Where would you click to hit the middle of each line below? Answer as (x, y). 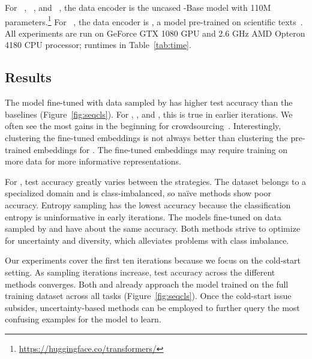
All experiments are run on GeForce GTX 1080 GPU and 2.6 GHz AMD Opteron (155, 33)
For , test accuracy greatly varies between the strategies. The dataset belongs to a (156, 181)
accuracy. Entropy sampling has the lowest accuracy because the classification (148, 204)
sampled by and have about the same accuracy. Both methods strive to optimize (153, 228)
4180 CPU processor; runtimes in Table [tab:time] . (98, 45)
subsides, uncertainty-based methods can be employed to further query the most (152, 307)
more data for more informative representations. (93, 161)
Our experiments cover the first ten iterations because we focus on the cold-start (153, 260)
